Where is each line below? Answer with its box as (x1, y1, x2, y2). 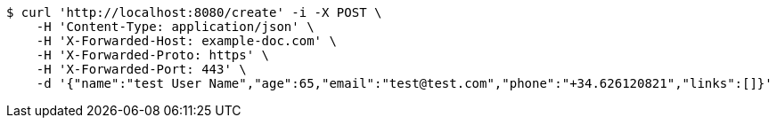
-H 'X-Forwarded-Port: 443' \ (36, 62, 247, 76)
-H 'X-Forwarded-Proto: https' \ (36, 48, 270, 62)
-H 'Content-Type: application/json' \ (36, 20, 315, 34)
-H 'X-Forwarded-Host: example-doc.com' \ (36, 34, 337, 48)
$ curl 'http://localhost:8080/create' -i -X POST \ (6, 5, 382, 20)
